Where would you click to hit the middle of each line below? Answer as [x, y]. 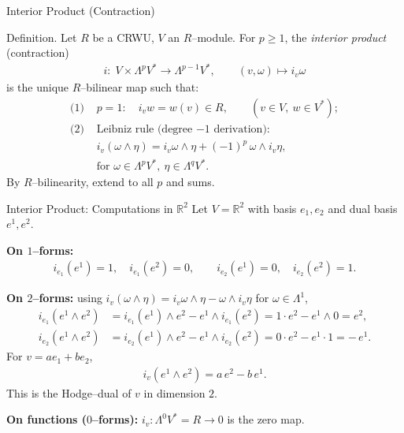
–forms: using [67, 298]
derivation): [242, 129]
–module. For [224, 37]
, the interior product [335, 37]
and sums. [191, 182]
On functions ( [47, 419]
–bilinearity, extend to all [93, 182]
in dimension [174, 392]
